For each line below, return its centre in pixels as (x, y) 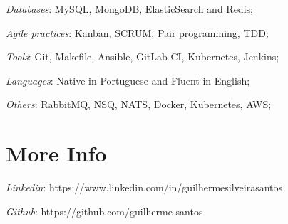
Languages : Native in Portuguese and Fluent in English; (128, 80)
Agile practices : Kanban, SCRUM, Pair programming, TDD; (137, 32)
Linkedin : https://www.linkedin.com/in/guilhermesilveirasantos (144, 187)
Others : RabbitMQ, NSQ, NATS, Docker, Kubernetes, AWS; (139, 104)
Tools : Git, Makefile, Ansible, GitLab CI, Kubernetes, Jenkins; (143, 57)
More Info (56, 153)
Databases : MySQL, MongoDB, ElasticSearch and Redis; (129, 9)
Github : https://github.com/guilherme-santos (104, 211)
